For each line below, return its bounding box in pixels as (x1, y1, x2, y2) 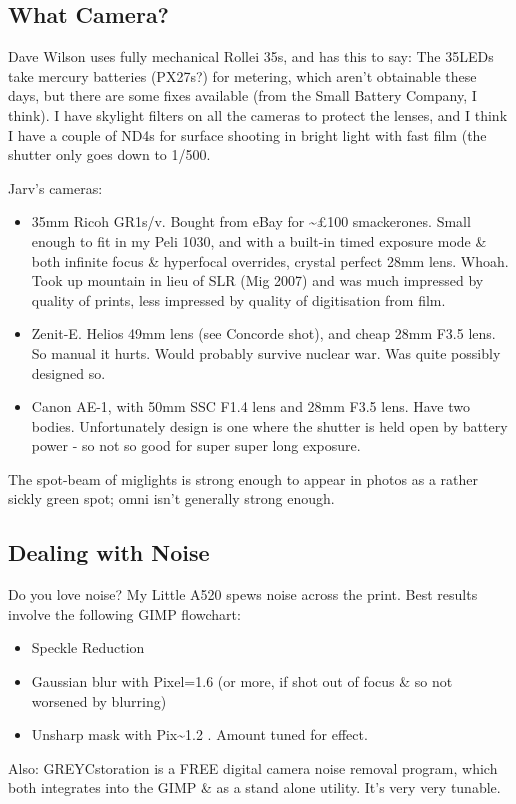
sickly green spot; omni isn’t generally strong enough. (8, 488, 335, 509)
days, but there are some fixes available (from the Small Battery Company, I (8, 85, 477, 106)
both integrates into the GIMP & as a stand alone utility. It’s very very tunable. (8, 777, 501, 798)
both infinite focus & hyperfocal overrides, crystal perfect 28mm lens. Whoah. (31, 250, 509, 271)
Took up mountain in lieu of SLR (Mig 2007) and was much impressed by (31, 270, 484, 291)
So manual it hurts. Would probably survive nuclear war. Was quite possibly (31, 342, 501, 363)
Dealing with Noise (8, 537, 210, 568)
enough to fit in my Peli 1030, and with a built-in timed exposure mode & (31, 230, 487, 251)
